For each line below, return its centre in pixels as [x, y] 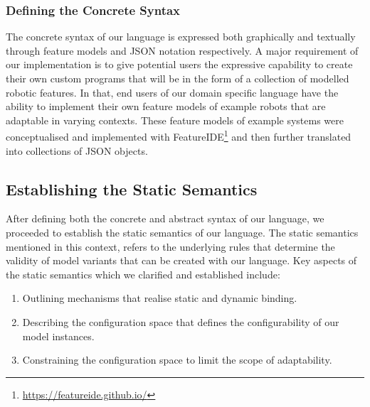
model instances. [58, 336]
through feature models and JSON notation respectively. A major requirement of [182, 50]
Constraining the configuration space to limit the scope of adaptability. [177, 360]
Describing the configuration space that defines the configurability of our [181, 321]
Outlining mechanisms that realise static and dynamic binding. [160, 298]
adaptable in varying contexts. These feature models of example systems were [175, 120]
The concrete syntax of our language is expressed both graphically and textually [181, 37]
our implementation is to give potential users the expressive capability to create [179, 64]
